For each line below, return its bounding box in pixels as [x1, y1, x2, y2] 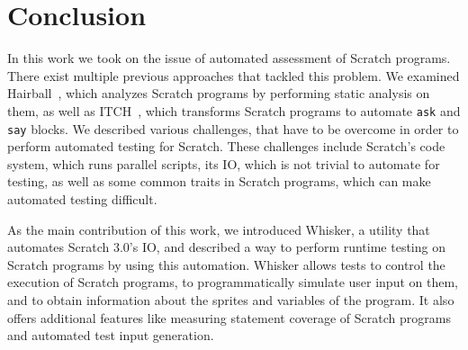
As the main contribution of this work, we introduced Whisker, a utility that [7, 220, 430, 238]
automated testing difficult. [7, 190, 157, 208]
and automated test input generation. [7, 326, 214, 345]
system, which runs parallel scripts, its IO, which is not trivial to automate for [7, 154, 440, 173]
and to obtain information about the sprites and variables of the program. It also [7, 290, 454, 309]
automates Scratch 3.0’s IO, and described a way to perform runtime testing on [7, 238, 445, 256]
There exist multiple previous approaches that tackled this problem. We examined [7, 66, 460, 85]
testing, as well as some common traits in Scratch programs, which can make [7, 172, 431, 191]
